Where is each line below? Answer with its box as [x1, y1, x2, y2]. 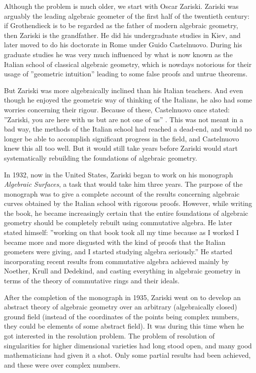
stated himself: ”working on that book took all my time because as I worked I [4, 227, 239, 237]
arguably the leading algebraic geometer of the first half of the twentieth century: [4, 10, 250, 21]
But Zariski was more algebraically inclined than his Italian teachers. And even [4, 85, 243, 95]
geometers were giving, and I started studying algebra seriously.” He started [4, 246, 233, 257]
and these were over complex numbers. [4, 359, 120, 370]
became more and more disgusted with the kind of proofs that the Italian [4, 237, 226, 247]
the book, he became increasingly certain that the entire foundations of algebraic [4, 207, 248, 218]
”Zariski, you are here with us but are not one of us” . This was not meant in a [4, 114, 244, 124]
